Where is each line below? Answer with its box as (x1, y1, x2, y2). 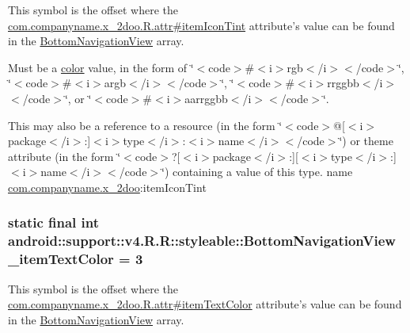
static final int (8, 212, 100, 232)
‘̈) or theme (339, 132, 393, 149)
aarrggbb (184, 90, 228, 106)
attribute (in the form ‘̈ (8, 147, 121, 164)
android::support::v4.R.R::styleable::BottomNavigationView (8, 231, 396, 251)
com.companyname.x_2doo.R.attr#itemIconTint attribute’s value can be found (8, 17, 395, 33)
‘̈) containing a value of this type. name (161, 163, 353, 180)
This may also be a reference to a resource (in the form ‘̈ (8, 117, 283, 133)
